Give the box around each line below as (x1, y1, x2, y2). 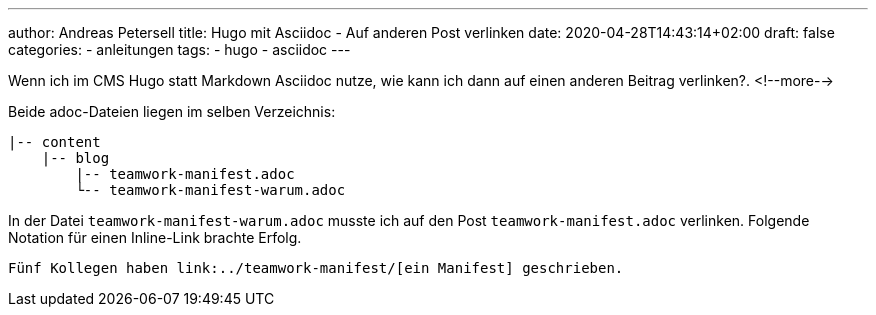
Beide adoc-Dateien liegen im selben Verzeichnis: (8, 103, 336, 120)
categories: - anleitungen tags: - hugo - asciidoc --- (8, 41, 351, 58)
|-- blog (41, 150, 110, 166)
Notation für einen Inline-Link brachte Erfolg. (8, 229, 302, 246)
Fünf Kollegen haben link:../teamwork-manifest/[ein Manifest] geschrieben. (8, 260, 624, 276)
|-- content (8, 134, 101, 150)
